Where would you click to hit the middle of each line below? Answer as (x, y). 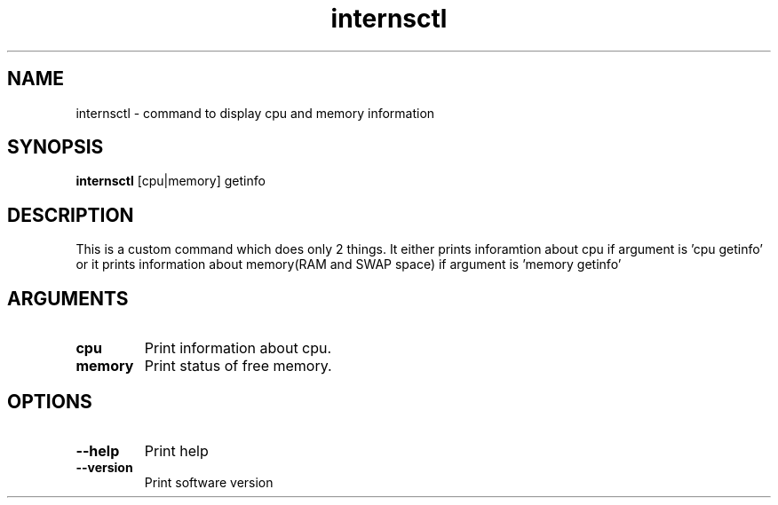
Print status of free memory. (238, 366)
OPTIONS (50, 401)
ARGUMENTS (68, 298)
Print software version (209, 482)
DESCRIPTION (71, 215)
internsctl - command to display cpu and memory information (255, 113)
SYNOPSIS (56, 147)
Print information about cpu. (238, 348)
